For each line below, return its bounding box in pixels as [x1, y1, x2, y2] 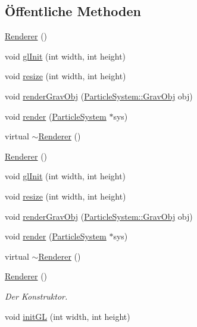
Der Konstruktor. [5, 289, 68, 302]
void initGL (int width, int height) [5, 310, 130, 322]
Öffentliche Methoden [5, 2, 141, 20]
